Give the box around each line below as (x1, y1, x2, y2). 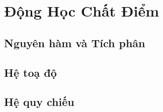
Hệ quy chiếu (4, 94, 74, 109)
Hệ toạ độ (4, 64, 57, 80)
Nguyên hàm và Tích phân (4, 35, 145, 50)
